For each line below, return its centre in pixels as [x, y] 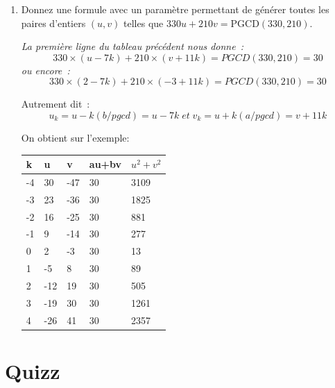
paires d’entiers [53, 23]
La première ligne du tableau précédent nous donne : [132, 46]
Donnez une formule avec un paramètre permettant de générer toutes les [175, 9]
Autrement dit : [55, 104]
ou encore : [45, 70]
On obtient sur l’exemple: [75, 137]
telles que [144, 23]
